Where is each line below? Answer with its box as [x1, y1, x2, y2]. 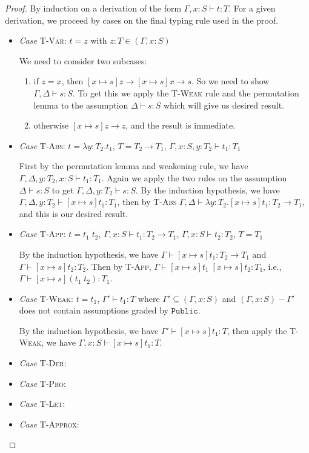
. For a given [228, 2, 276, 14]
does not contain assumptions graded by [19, 304, 168, 317]
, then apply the [227, 324, 287, 337]
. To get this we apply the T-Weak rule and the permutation [72, 86, 299, 99]
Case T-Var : [19, 34, 67, 47]
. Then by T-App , [86, 260, 151, 272]
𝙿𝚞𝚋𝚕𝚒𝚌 [171, 307, 198, 316]
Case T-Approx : [19, 417, 79, 430]
